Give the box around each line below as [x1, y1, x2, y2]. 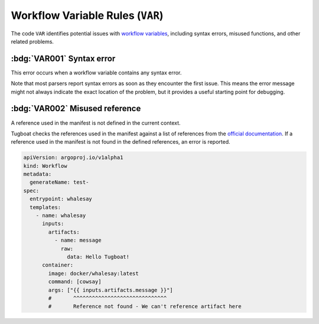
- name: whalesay [35, 212, 86, 219]
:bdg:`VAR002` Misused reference [11, 103, 141, 114]
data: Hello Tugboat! [67, 253, 130, 260]
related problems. [11, 38, 54, 45]
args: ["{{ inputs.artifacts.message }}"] [48, 287, 174, 293]
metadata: [23, 171, 52, 177]
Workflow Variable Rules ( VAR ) [11, 9, 164, 22]
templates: [30, 204, 61, 210]
